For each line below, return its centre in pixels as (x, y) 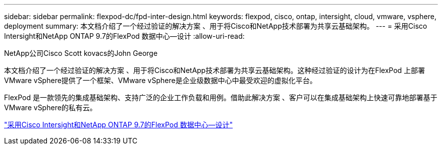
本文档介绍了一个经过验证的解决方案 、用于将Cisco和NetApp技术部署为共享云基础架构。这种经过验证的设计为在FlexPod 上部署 (215, 70)
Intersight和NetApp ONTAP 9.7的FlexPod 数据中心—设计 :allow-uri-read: (124, 36)
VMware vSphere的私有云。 (50, 107)
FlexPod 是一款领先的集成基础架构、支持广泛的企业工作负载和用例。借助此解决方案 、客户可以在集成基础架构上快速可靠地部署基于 (221, 97)
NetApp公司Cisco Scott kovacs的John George (81, 53)
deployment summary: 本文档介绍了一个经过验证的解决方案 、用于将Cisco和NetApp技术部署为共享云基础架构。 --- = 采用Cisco (216, 26)
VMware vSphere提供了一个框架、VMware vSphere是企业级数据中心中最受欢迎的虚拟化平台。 (160, 80)
